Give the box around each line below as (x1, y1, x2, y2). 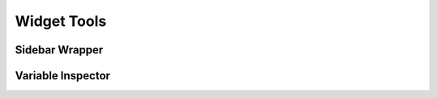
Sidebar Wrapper (15, 43, 104, 57)
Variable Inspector (15, 69, 111, 83)
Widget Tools (15, 12, 107, 30)
